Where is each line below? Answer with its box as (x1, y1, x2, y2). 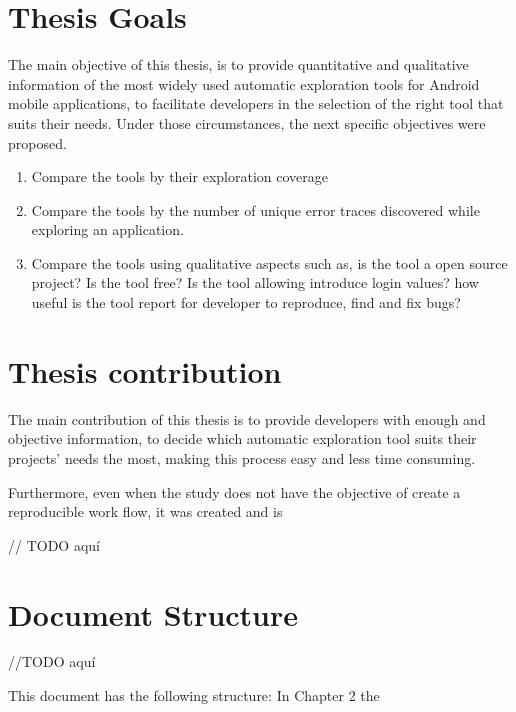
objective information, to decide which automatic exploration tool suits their (8, 428, 477, 449)
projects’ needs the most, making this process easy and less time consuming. (8, 447, 476, 468)
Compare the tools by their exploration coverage (31, 166, 328, 187)
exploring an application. (31, 219, 184, 240)
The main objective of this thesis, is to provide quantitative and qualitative (8, 54, 469, 75)
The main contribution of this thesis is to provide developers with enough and (8, 408, 486, 429)
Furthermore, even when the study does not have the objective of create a (8, 481, 461, 502)
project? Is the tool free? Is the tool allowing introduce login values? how (31, 272, 479, 293)
